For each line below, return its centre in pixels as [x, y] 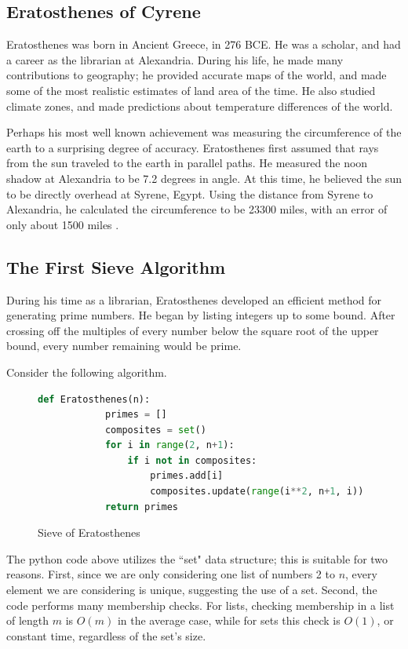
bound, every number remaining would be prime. [124, 346]
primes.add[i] [187, 476]
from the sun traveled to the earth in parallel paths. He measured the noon [187, 163]
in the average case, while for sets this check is [229, 620]
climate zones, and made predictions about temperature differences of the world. [200, 106]
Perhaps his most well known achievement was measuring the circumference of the [204, 132]
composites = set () [155, 430]
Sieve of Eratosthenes [89, 532]
